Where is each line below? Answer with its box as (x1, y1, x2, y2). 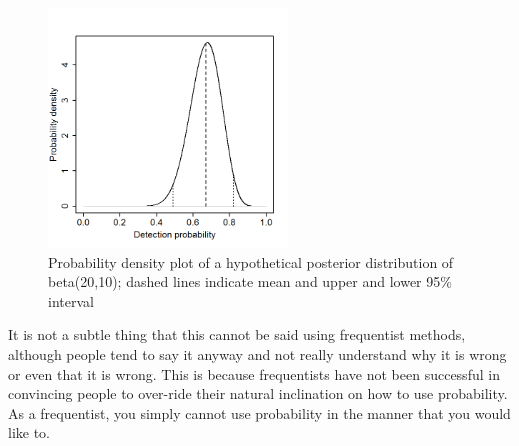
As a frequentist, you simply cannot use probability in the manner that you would (8, 402, 511, 423)
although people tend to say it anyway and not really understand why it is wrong (8, 343, 507, 364)
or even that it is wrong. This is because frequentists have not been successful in (8, 363, 500, 384)
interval (48, 290, 94, 311)
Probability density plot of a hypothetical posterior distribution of (48, 251, 454, 272)
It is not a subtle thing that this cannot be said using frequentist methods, (8, 324, 466, 345)
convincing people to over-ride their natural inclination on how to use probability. (8, 383, 508, 404)
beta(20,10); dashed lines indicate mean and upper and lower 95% (48, 271, 452, 292)
